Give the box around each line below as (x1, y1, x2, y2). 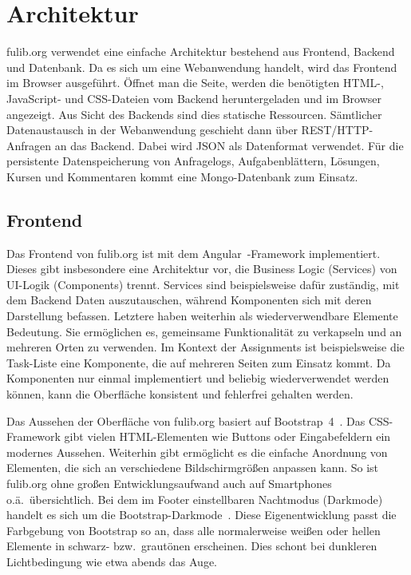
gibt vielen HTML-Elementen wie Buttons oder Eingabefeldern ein (64, 428, 391, 445)
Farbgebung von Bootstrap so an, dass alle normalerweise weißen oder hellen (6, 521, 381, 538)
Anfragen (6, 137, 52, 153)
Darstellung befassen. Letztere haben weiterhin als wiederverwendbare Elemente (6, 307, 398, 324)
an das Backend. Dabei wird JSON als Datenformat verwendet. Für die (54, 137, 404, 153)
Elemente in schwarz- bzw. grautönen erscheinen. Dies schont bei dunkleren (6, 537, 377, 554)
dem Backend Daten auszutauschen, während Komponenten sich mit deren (6, 291, 372, 308)
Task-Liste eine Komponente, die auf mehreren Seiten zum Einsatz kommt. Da (6, 354, 391, 371)
